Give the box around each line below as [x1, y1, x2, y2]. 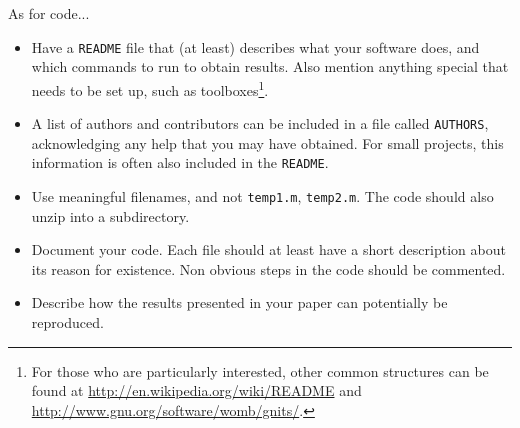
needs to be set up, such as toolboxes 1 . [31, 76, 269, 100]
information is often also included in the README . [31, 152, 329, 173]
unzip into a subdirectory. [31, 205, 190, 226]
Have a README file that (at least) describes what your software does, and [31, 36, 480, 57]
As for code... [8, 3, 90, 23]
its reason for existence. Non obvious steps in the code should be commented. [31, 258, 506, 279]
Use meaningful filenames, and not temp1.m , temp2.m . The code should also [31, 186, 494, 206]
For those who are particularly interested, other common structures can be [31, 360, 489, 381]
